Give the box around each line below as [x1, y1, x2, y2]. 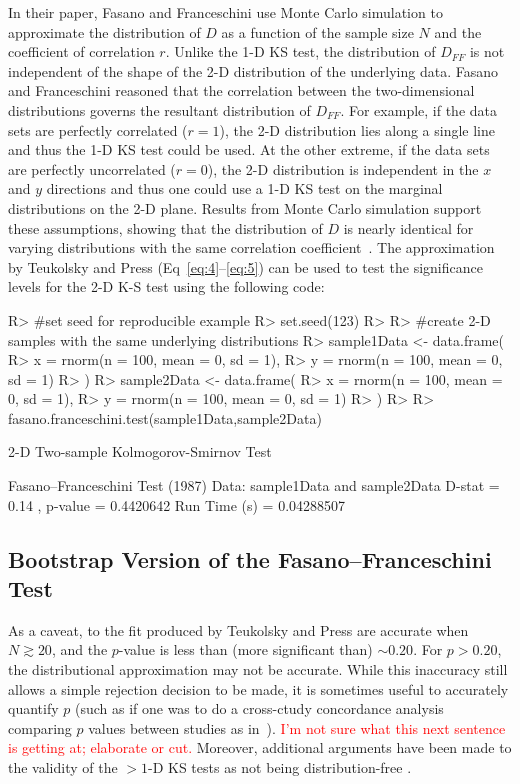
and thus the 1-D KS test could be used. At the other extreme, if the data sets [8, 139, 490, 160]
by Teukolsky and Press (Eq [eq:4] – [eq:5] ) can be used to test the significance [8, 256, 483, 277]
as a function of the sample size [221, 21, 414, 42]
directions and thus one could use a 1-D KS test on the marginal [46, 178, 443, 199]
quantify [8, 698, 59, 719]
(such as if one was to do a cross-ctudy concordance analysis [74, 698, 444, 719]
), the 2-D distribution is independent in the [207, 158, 479, 179]
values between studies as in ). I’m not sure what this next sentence [88, 717, 506, 738]
